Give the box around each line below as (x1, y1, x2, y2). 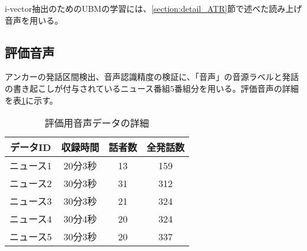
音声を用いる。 (5, 14, 63, 26)
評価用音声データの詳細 (44, 116, 149, 130)
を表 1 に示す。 (5, 94, 58, 106)
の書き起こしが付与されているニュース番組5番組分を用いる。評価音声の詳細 (5, 82, 299, 94)
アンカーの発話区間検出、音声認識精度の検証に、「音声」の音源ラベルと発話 (5, 70, 299, 83)
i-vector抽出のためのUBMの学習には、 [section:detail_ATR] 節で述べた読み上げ (5, 2, 302, 14)
